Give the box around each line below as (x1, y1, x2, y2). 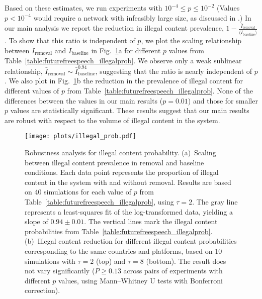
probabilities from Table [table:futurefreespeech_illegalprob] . (25, 226, 213, 236)
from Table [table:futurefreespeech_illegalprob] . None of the (67, 85, 253, 96)
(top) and (96, 255, 126, 266)
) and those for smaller (188, 95, 258, 106)
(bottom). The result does (146, 255, 226, 266)
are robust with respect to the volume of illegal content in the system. (5, 115, 220, 125)
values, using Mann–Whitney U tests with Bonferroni (58, 275, 223, 285)
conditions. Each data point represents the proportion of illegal (25, 167, 219, 177)
